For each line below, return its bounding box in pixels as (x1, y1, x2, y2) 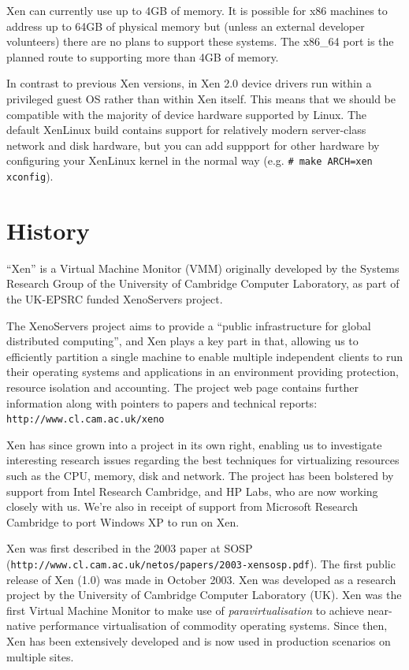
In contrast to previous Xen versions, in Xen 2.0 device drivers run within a (6, 75, 372, 91)
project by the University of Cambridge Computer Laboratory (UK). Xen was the (6, 586, 402, 603)
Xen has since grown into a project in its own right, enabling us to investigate (6, 436, 382, 452)
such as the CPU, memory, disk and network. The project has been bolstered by (6, 467, 394, 483)
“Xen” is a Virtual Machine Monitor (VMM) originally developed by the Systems (6, 259, 400, 276)
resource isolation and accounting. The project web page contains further (6, 378, 359, 395)
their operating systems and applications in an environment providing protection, (6, 363, 399, 380)
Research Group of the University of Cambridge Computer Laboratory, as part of (6, 275, 400, 292)
